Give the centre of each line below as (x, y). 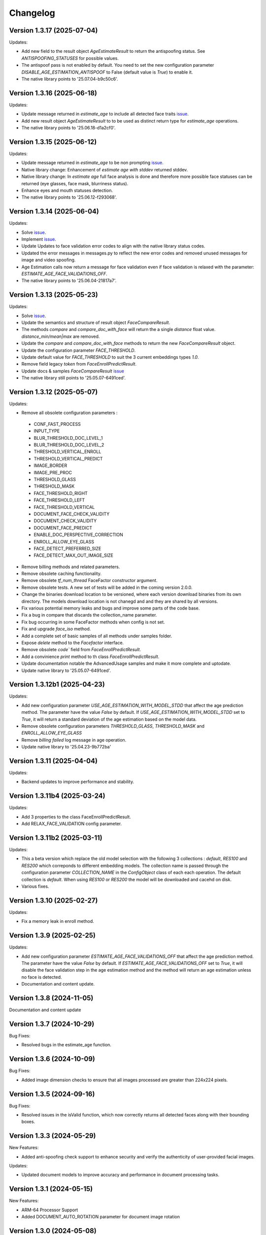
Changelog (32, 13)
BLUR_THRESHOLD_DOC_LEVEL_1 (68, 438)
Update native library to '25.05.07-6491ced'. (66, 670)
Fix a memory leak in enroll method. (58, 921)
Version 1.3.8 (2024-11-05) (51, 998)
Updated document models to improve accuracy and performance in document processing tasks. (120, 1175)
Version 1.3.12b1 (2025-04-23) (57, 684)
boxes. (28, 1122)
